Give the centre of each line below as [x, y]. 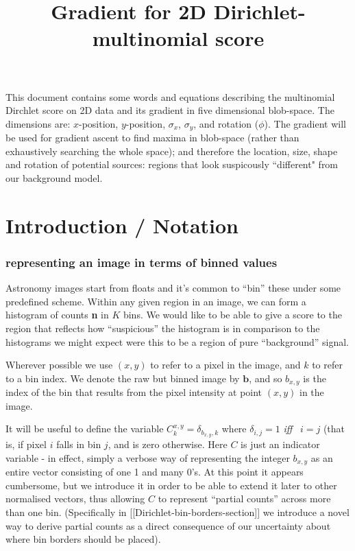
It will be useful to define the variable [85, 429]
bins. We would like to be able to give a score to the [232, 315]
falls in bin [79, 444]
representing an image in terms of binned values [142, 262]
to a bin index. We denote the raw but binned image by [123, 378]
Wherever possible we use [59, 365]
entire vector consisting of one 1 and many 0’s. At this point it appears [155, 472]
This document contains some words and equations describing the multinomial [170, 96]
